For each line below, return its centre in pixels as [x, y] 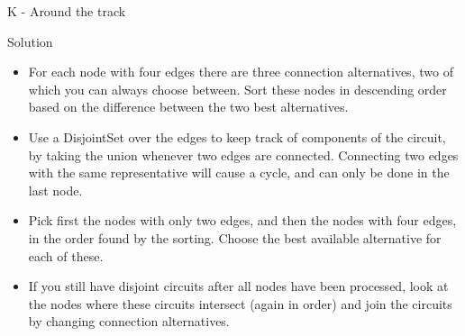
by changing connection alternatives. [129, 321]
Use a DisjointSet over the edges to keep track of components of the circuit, [237, 136]
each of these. [66, 255]
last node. [55, 190]
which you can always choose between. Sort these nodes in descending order [237, 89]
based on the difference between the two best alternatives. [188, 107]
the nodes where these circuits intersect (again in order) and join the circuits [240, 303]
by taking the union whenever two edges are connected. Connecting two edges [243, 154]
